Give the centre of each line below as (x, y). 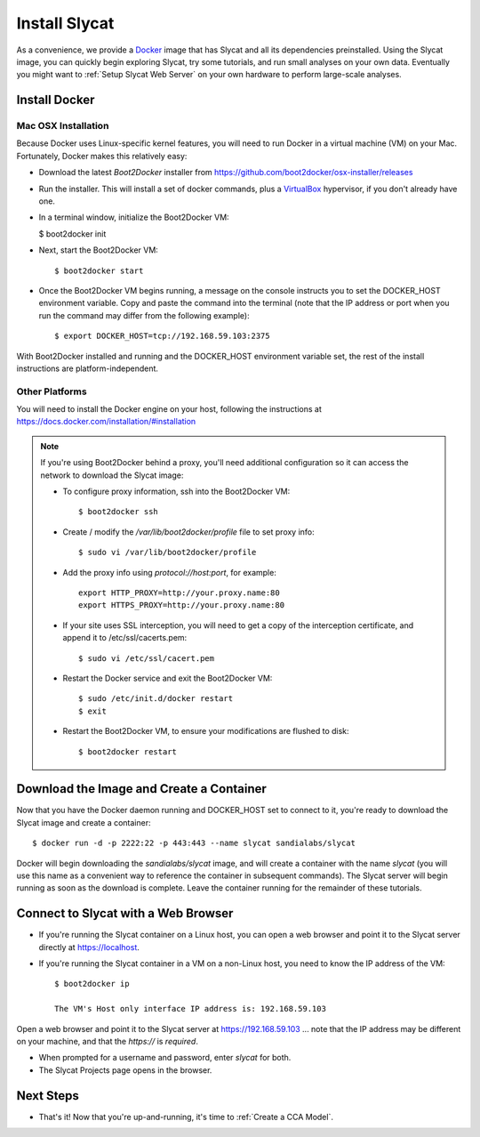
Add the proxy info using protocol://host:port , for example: (170, 572)
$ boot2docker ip (92, 984)
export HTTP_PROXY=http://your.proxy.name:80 (179, 593)
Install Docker (56, 100)
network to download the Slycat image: (112, 475)
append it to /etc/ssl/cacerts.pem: (125, 638)
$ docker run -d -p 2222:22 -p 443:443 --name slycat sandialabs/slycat (194, 843)
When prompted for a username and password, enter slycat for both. (165, 1058)
